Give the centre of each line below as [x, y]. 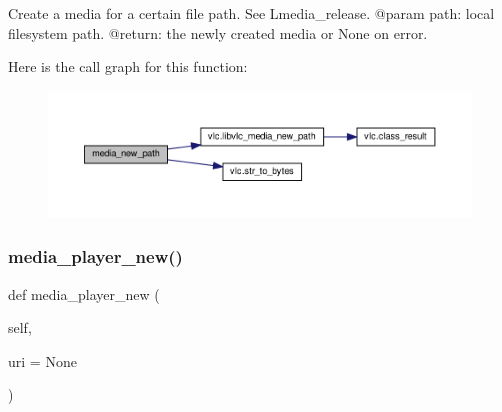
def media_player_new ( [84, 293]
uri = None [42, 360]
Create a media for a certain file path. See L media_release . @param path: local [251, 13]
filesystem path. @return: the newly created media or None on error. [218, 32]
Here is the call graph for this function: [128, 66]
